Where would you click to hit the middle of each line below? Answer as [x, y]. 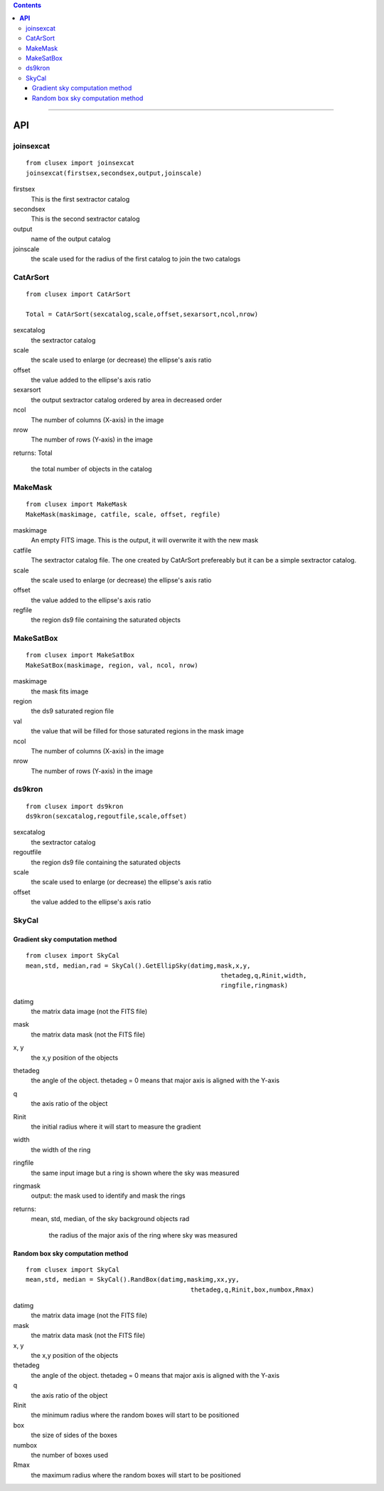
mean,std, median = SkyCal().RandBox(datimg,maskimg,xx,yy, [133, 1280]
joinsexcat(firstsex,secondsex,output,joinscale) [114, 173]
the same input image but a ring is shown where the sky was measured [135, 1173]
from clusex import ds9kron [75, 806]
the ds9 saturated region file [72, 711]
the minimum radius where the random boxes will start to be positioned [135, 1415]
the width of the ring [61, 1149]
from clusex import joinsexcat [80, 163]
